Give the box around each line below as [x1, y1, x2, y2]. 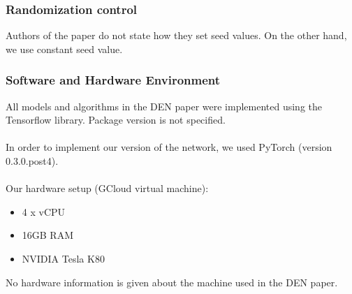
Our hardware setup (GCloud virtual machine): [6, 181, 209, 196]
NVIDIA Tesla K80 [22, 251, 105, 265]
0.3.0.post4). [6, 154, 59, 168]
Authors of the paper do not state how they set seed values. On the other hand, [6, 28, 347, 43]
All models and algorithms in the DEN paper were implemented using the [6, 98, 323, 113]
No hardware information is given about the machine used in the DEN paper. [6, 274, 338, 289]
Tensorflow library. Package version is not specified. [6, 112, 226, 127]
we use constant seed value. [6, 41, 123, 56]
